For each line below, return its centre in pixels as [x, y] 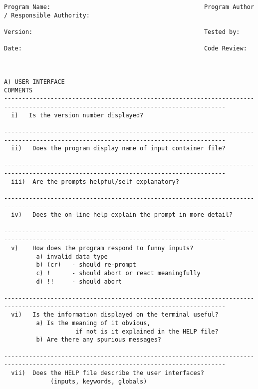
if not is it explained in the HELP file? [147, 331]
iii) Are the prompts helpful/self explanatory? [95, 182]
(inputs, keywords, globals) [99, 381]
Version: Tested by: [122, 32]
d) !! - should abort [79, 281]
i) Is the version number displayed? [77, 115]
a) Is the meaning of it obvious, [93, 323]
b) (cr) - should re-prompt [86, 265]
